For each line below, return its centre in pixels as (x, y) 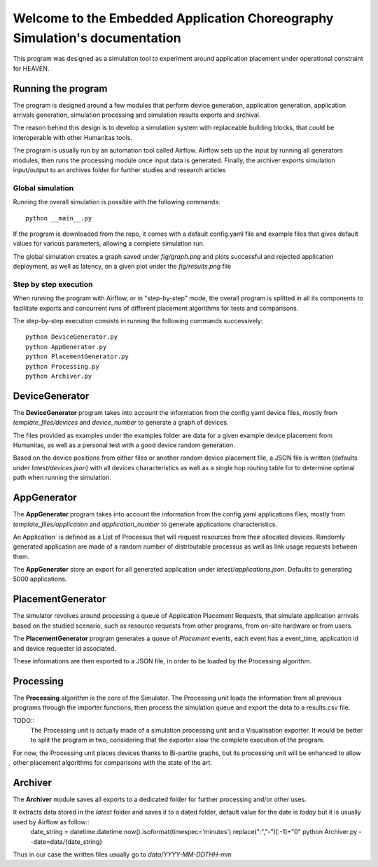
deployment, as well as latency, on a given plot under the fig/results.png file (122, 267)
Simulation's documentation (97, 38)
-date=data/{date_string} (66, 841)
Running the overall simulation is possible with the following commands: (117, 202)
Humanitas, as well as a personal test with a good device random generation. (124, 445)
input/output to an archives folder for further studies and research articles (119, 170)
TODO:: (24, 720)
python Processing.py (62, 366)
